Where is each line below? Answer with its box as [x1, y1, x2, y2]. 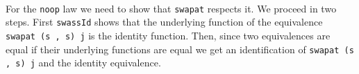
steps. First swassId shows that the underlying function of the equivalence [6, 15, 323, 29]
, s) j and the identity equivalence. [6, 55, 161, 70]
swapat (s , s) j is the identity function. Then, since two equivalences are [6, 28, 331, 42]
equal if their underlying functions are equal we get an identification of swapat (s [6, 41, 354, 56]
